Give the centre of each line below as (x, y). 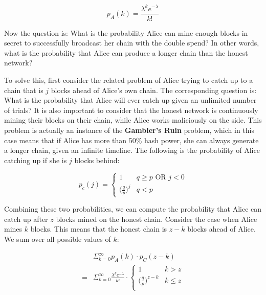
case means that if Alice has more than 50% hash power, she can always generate (131, 140)
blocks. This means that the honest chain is (99, 229)
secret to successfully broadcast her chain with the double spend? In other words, (132, 43)
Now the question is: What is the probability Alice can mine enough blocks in (126, 32)
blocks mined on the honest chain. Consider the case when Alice (157, 219)
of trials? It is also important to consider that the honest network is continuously (131, 110)
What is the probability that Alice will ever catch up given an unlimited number (130, 100)
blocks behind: (97, 160)
